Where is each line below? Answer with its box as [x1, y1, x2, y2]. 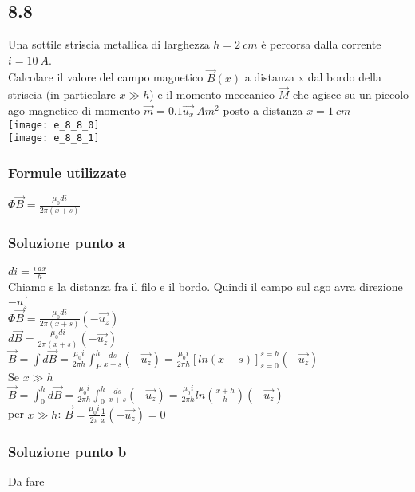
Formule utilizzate [8, 162, 127, 182]
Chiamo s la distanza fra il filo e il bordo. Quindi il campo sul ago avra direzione [8, 278, 403, 295]
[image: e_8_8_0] [8, 119, 100, 131]
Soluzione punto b [8, 441, 127, 461]
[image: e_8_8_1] [8, 132, 100, 144]
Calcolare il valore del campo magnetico [8, 69, 204, 85]
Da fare [8, 472, 45, 489]
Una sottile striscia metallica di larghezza [8, 36, 210, 53]
